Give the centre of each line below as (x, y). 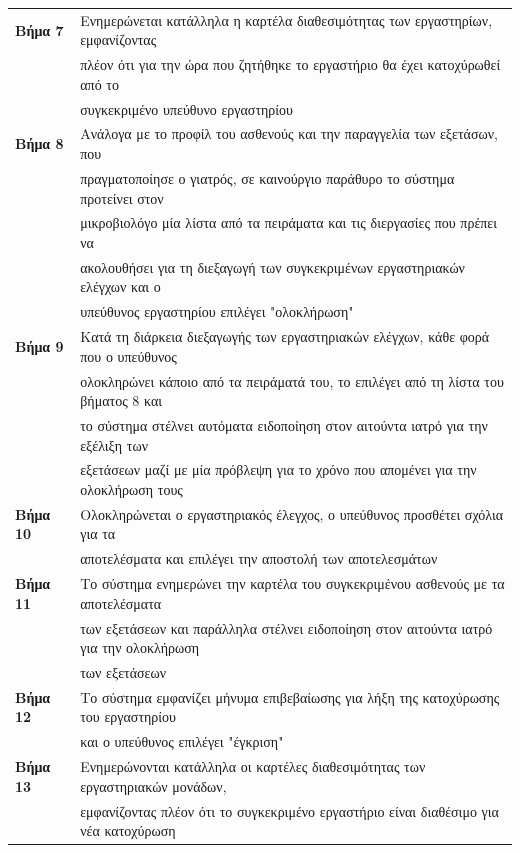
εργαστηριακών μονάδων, (153, 785)
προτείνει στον (122, 197)
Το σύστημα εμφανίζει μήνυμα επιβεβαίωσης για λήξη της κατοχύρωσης (290, 696)
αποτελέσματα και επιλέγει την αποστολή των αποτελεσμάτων (259, 558)
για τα (98, 533)
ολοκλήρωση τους (131, 488)
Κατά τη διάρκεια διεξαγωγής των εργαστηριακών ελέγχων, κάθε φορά (285, 336)
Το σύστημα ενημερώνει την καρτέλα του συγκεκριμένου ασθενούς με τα (292, 583)
